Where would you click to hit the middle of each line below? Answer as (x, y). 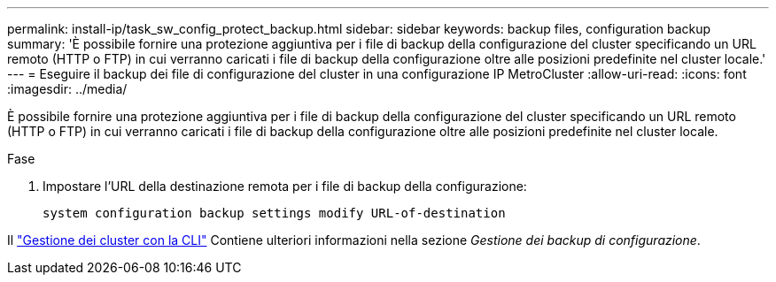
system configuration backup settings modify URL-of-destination (274, 213)
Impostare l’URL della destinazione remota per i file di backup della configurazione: (285, 186)
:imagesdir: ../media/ (67, 89)
